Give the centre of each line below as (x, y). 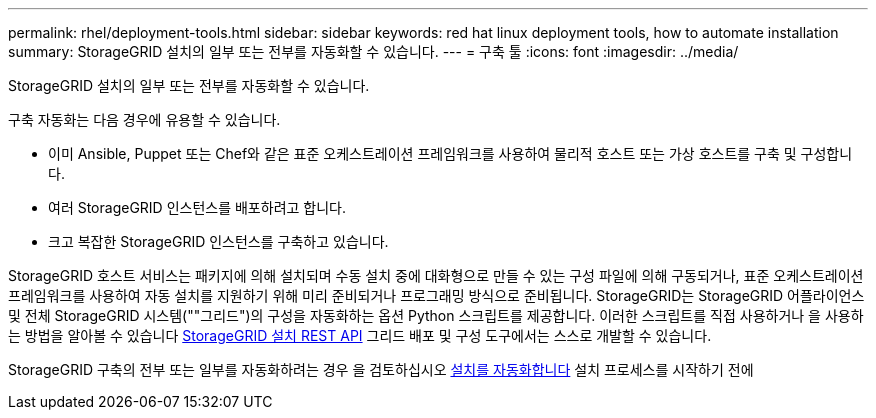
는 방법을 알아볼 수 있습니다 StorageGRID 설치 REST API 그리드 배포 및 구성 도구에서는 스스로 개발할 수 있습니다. (360, 335)
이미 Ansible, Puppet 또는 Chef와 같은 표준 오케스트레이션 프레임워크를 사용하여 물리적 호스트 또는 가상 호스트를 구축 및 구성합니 (450, 153)
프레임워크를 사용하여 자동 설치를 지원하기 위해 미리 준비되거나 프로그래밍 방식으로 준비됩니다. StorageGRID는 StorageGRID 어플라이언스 (436, 295)
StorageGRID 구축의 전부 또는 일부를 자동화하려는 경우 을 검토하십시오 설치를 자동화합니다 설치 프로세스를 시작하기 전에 (381, 369)
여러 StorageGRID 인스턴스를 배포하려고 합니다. (197, 207)
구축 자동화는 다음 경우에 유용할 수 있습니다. (144, 119)
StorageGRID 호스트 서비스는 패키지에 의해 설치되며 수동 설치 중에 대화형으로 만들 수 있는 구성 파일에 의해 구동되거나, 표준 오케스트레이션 (436, 275)
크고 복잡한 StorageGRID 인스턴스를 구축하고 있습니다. (218, 241)
